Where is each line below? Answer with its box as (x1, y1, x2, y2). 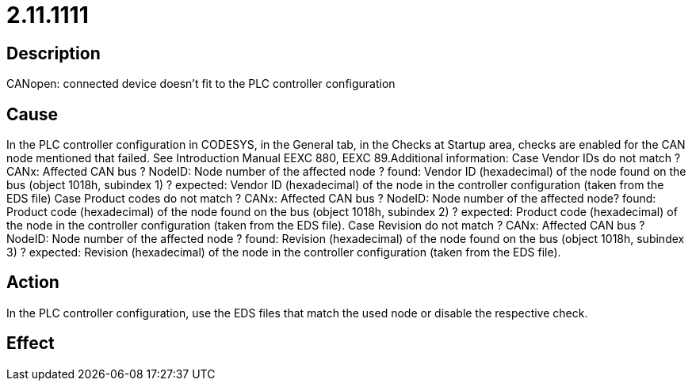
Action (6, 272, 59, 293)
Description (6, 43, 101, 63)
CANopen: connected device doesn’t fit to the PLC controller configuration (6, 77, 396, 91)
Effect (6, 333, 55, 354)
